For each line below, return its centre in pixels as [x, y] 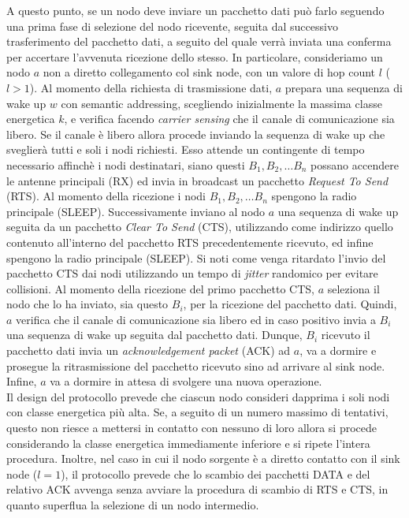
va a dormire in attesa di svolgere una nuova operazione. [186, 381]
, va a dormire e [338, 350]
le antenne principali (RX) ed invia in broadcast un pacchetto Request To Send [197, 180]
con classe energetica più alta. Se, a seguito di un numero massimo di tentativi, [197, 412]
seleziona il [353, 288]
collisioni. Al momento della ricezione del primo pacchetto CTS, [160, 288]
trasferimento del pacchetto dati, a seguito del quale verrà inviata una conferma [199, 41]
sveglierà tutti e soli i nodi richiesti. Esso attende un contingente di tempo [186, 149]
